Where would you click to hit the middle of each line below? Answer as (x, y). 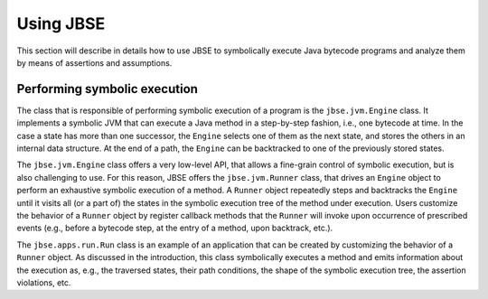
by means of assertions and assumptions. (94, 62)
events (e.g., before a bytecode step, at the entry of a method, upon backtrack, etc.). (175, 228)
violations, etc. (44, 282)
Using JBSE (61, 23)
